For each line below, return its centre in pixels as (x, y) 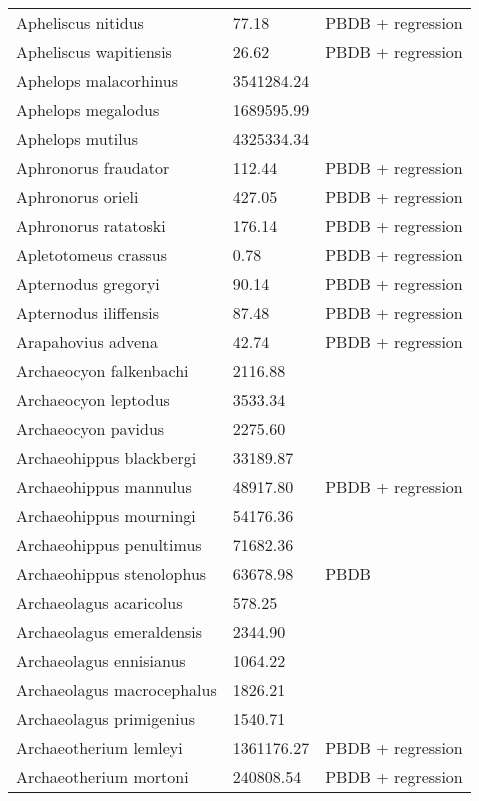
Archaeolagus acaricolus (99, 602)
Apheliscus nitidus (80, 22)
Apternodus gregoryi (88, 283)
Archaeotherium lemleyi (99, 747)
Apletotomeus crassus (92, 254)
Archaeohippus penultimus (109, 544)
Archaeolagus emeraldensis (109, 631)
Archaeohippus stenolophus (111, 573)
